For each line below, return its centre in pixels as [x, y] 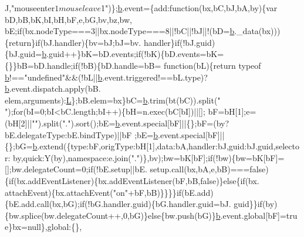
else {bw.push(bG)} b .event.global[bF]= [217, 215]
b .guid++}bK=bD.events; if [91, 54]
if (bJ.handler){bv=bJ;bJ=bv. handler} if [108, 42]
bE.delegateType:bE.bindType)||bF [68, 134]
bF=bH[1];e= [232, 111]
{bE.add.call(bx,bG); [42, 204]
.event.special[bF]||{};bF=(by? [175, 123]
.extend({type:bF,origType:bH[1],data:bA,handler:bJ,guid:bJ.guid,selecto [168, 146]
